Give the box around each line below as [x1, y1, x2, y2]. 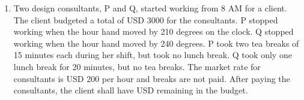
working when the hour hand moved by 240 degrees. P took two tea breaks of [13, 37, 299, 49]
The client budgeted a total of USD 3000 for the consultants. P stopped [13, 13, 278, 26]
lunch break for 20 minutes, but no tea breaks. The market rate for [13, 60, 261, 72]
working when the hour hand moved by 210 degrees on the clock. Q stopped [13, 25, 294, 38]
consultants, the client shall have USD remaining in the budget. [13, 84, 248, 96]
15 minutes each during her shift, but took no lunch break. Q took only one [13, 49, 292, 61]
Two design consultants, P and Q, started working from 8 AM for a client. [13, 2, 287, 14]
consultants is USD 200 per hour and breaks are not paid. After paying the [13, 72, 290, 84]
